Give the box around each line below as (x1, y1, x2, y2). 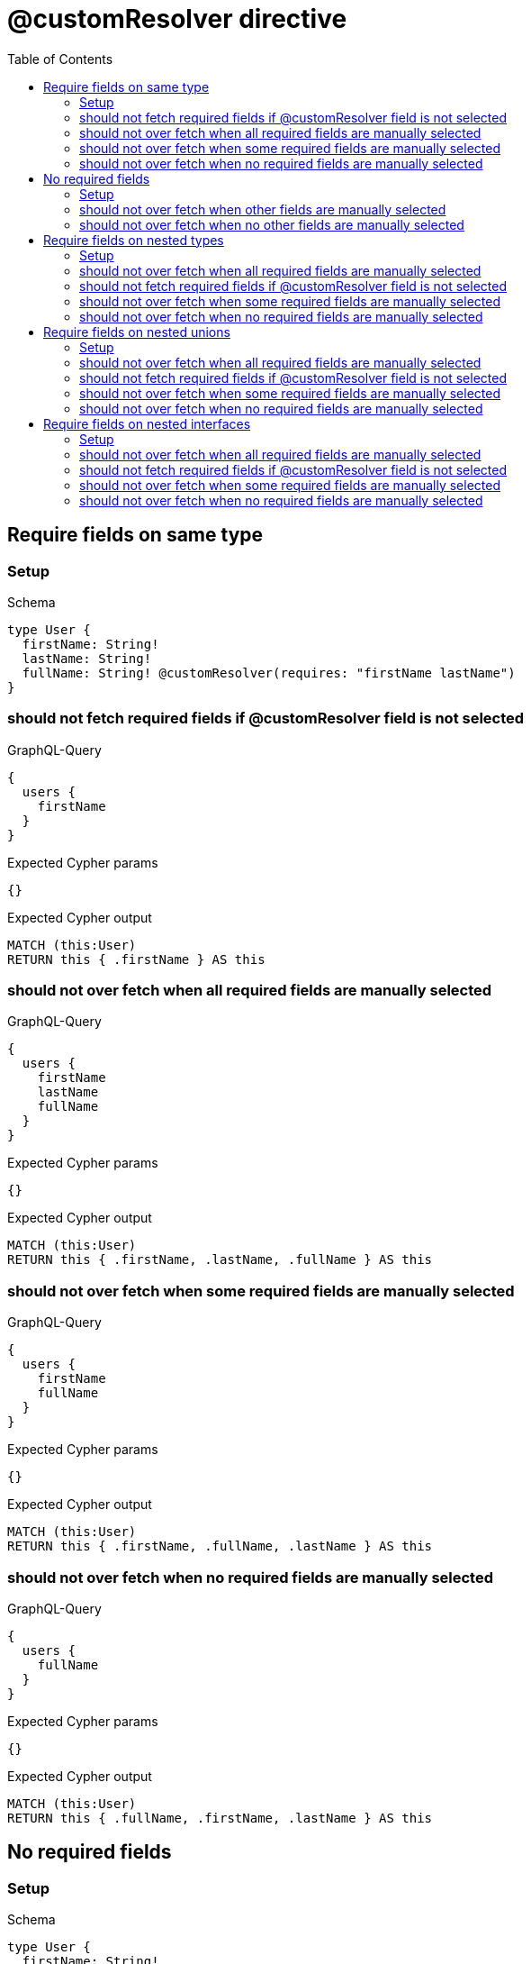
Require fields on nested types (43, 232, 224, 248)
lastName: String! (22, 650, 152, 666)
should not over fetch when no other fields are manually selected (79, 216, 464, 232)
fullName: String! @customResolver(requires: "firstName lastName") (22, 665, 516, 680)
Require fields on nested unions (43, 323, 230, 340)
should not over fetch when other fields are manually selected (79, 201, 446, 217)
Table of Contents (7, 50, 113, 67)
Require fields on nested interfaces (43, 415, 251, 432)
